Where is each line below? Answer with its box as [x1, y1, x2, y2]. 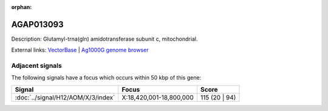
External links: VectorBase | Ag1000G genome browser [11, 46, 149, 54]
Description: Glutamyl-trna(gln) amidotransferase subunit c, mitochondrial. [11, 35, 198, 42]
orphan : [11, 4, 32, 10]
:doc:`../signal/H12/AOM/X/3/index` [15, 93, 115, 101]
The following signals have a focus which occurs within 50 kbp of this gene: [11, 74, 202, 81]
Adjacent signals [11, 61, 62, 70]
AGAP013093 [11, 19, 64, 30]
